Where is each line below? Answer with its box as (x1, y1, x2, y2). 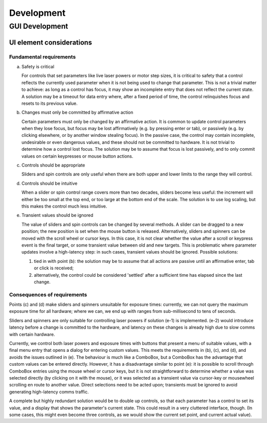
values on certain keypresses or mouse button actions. (21, 153, 133, 159)
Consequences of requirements (9, 291, 88, 298)
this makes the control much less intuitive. (21, 203, 107, 209)
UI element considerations (9, 38, 92, 46)
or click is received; (34, 265, 74, 271)
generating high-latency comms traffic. (9, 388, 89, 395)
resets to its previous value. (21, 100, 78, 106)
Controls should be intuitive (21, 180, 78, 186)
